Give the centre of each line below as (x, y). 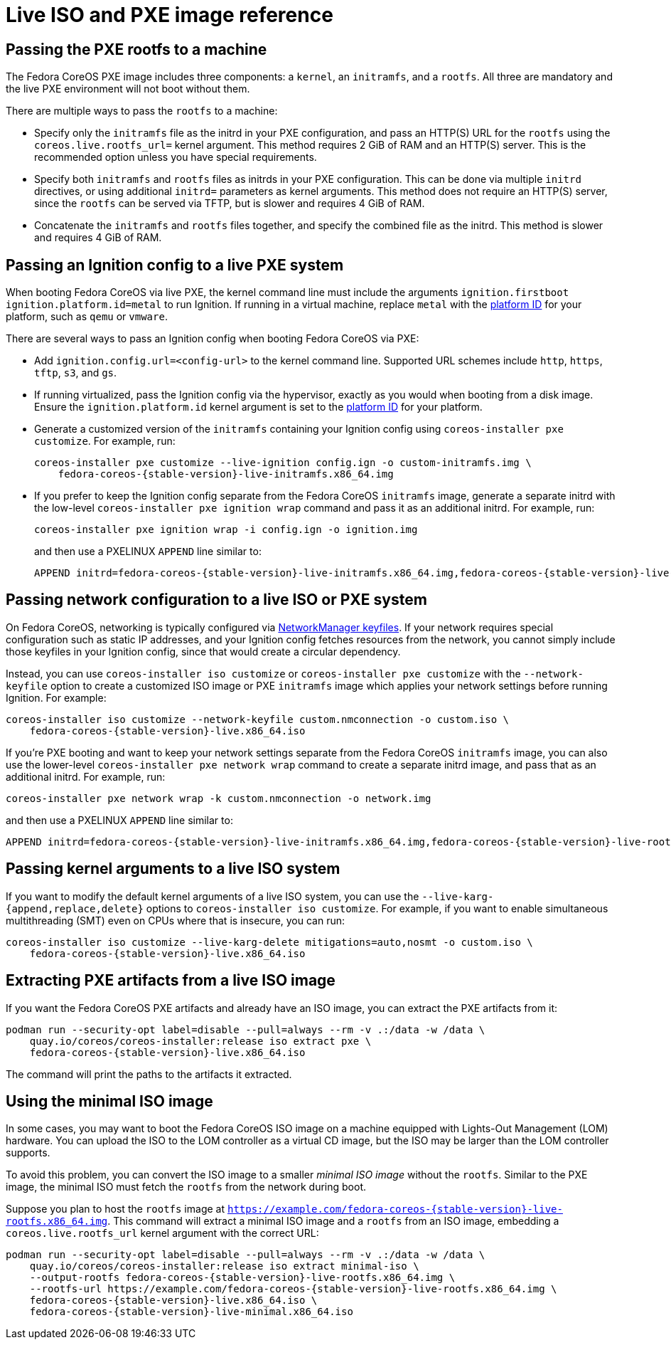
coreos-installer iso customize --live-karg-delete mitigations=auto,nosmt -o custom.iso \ (269, 942)
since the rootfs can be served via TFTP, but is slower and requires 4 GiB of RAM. (230, 204)
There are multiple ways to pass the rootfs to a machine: (142, 111)
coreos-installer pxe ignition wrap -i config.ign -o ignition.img (226, 530)
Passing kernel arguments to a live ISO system (173, 869)
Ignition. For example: (56, 697)
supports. (28, 1153)
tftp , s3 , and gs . (76, 373)
